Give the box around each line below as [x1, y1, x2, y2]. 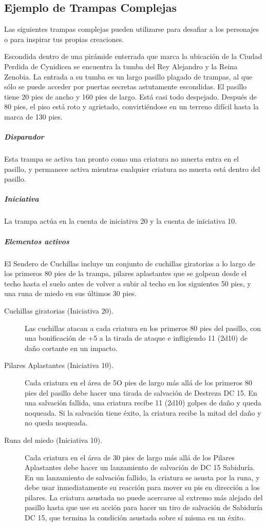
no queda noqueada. [25, 417, 88, 428]
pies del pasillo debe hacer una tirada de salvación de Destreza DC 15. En [25, 387, 257, 398]
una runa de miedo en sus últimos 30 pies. [4, 288, 137, 299]
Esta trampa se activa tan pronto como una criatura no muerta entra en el [4, 153, 239, 164]
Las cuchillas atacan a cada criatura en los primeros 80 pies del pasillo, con [25, 322, 261, 333]
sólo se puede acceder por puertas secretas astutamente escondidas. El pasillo [4, 81, 247, 92]
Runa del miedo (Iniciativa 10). [4, 434, 103, 445]
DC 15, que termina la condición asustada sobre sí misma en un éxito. [25, 512, 245, 523]
